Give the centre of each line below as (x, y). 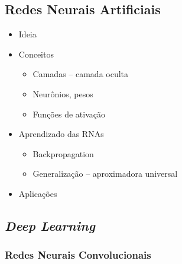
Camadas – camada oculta (81, 74)
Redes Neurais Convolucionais (78, 255)
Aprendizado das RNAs (61, 134)
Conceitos (36, 54)
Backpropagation (63, 153)
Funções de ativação (69, 114)
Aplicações (38, 193)
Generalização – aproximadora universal (105, 174)
